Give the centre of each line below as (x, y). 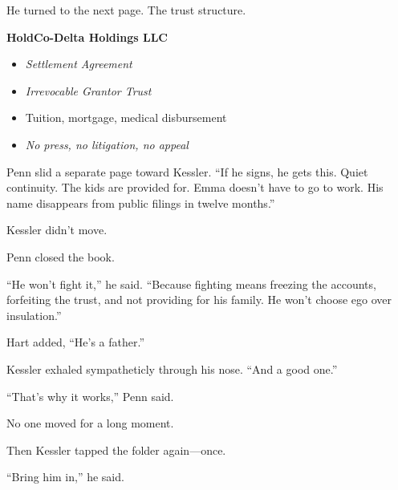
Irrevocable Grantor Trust (88, 90)
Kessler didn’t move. (57, 230)
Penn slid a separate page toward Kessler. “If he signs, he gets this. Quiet (187, 171)
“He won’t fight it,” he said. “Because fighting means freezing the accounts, (191, 283)
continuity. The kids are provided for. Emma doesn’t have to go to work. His (195, 187)
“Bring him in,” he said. (65, 477)
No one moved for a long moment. (90, 423)
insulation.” (34, 315)
